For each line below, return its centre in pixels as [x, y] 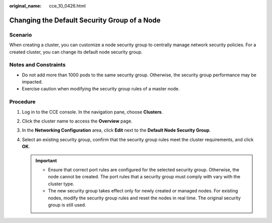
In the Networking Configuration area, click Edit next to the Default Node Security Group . [116, 130]
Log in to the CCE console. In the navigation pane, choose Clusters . [92, 112]
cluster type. [61, 184]
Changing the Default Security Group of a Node [85, 20]
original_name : [25, 6]
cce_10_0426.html [67, 6]
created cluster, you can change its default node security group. [76, 52]
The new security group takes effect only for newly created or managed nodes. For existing [143, 191]
